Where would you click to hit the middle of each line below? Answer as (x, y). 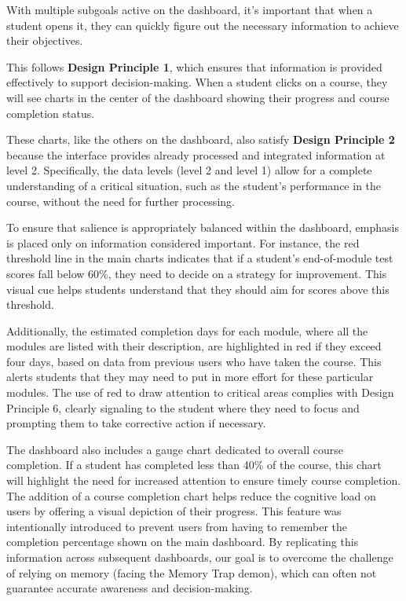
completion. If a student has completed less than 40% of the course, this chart (194, 465)
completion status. (51, 113)
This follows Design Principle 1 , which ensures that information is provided (194, 66)
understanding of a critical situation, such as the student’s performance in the (194, 185)
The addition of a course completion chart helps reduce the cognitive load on (191, 495)
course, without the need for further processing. (121, 201)
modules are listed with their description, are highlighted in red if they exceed (194, 346)
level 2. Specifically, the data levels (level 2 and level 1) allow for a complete (189, 170)
